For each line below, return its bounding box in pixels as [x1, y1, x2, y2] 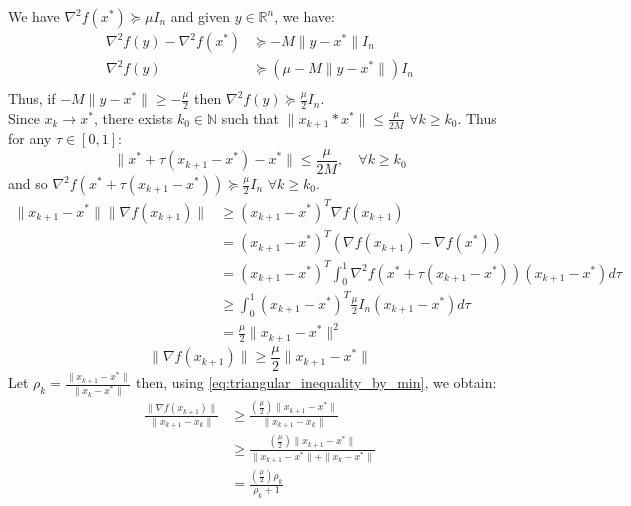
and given [170, 6, 230, 26]
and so [8, 173, 48, 194]
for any [8, 128, 52, 149]
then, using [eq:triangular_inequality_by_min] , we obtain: [135, 372, 497, 393]
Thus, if [8, 88, 56, 109]
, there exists [93, 107, 173, 128]
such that [221, 107, 280, 128]
